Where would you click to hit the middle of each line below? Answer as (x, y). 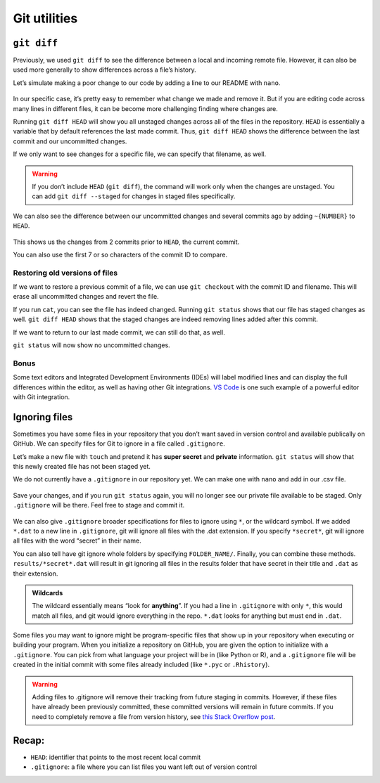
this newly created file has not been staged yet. (82, 467)
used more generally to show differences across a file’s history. (104, 70)
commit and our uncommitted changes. (70, 141)
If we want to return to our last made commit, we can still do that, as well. (119, 332)
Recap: (29, 740)
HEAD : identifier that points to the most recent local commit (116, 757)
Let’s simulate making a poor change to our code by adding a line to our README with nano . (147, 83)
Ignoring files (43, 417)
